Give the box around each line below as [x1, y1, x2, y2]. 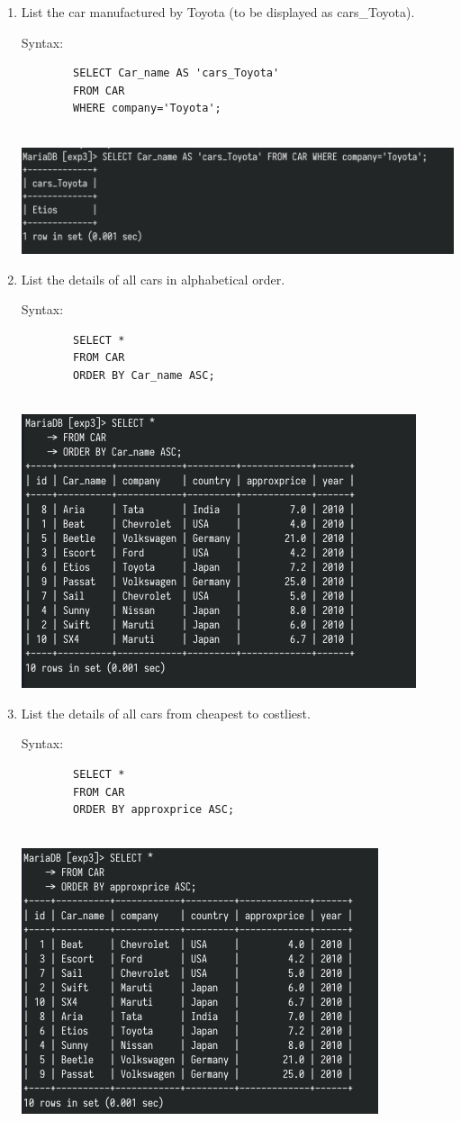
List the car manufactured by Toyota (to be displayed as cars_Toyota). [21, 3, 415, 21]
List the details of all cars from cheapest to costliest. [21, 703, 311, 722]
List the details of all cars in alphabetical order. [21, 269, 285, 288]
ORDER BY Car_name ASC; [73, 368, 215, 382]
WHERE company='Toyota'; [73, 102, 221, 115]
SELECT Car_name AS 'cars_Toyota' [73, 67, 280, 80]
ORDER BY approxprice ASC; [73, 803, 235, 817]
